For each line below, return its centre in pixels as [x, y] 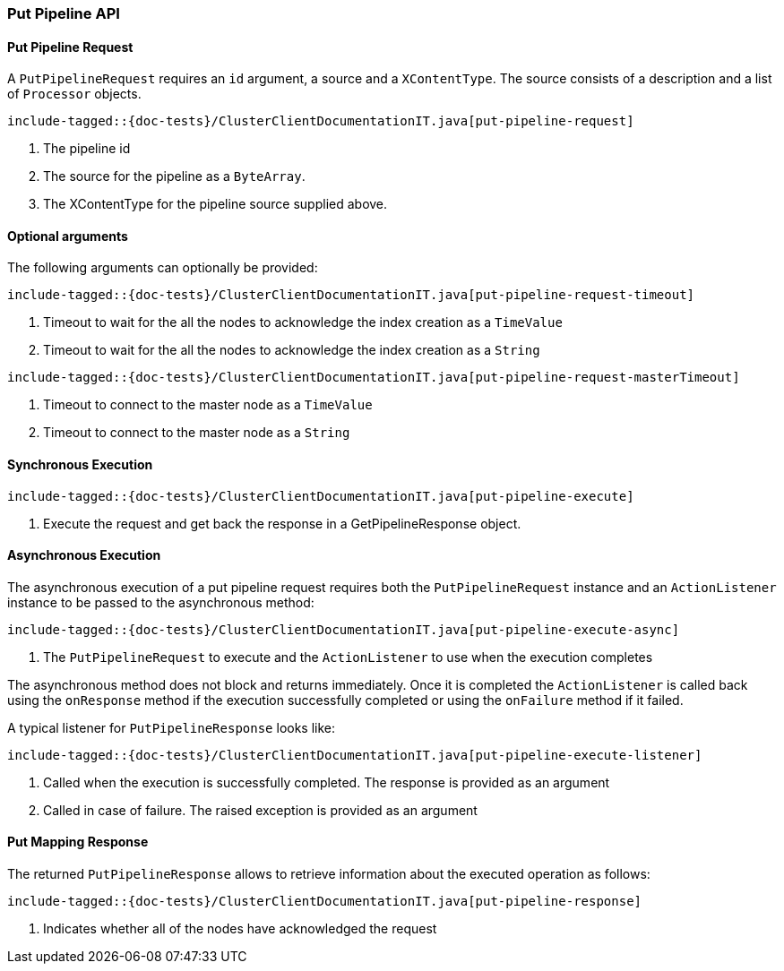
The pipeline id [87, 149]
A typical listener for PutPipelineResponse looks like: [172, 727]
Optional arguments [68, 236]
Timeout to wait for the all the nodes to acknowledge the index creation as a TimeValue [303, 322]
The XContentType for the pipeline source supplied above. [215, 204]
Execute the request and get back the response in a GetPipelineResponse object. [282, 523]
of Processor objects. [74, 94]
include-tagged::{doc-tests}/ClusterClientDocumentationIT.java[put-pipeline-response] [325, 902]
